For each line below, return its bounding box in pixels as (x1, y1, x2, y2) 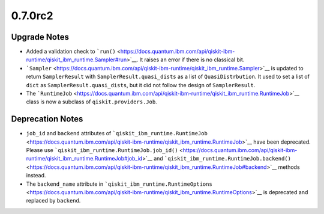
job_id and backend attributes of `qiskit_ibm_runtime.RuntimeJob (26, 130, 208, 137)
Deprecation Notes (11, 114, 83, 124)
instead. (26, 172, 46, 179)
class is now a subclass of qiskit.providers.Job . (26, 98, 157, 105)
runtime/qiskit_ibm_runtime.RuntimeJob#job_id (26, 155, 143, 162)
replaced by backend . (26, 197, 81, 204)
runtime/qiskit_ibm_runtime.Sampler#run (26, 56, 127, 63)
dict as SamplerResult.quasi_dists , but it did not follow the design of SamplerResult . (26, 81, 256, 88)
